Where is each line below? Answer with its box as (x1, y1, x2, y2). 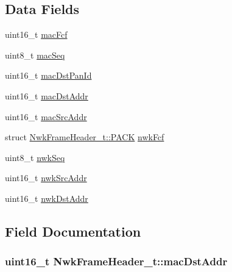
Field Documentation (5, 221, 141, 240)
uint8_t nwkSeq (5, 151, 65, 163)
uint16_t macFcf (5, 28, 68, 41)
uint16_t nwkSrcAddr (5, 171, 87, 184)
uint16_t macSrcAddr (5, 110, 87, 123)
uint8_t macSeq (5, 48, 65, 61)
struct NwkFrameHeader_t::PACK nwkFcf (5, 131, 164, 143)
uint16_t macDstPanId (5, 69, 92, 82)
